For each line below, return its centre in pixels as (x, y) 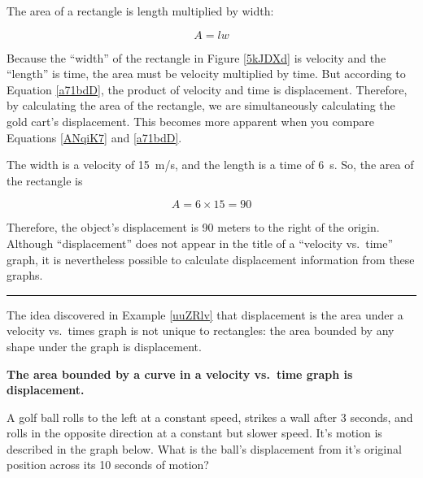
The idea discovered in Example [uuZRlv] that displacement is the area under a (205, 314)
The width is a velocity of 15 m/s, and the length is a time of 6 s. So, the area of (210, 165)
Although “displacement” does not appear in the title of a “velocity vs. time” (200, 243)
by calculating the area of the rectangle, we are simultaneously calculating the (201, 105)
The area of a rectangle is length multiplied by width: (140, 11)
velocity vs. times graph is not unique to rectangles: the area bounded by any (201, 330)
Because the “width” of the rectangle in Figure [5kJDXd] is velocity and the (196, 57)
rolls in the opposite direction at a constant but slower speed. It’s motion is (194, 433)
